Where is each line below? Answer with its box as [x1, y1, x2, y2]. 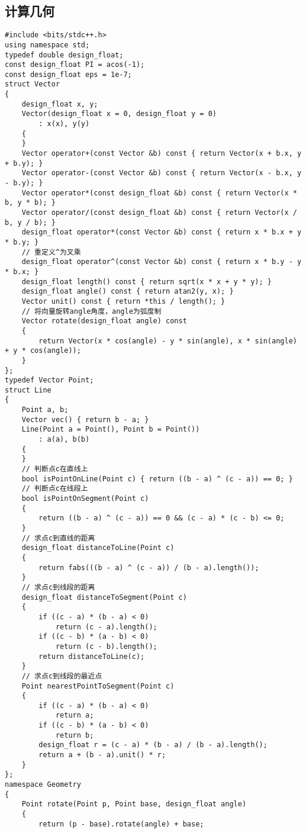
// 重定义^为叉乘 [21, 247, 81, 256]
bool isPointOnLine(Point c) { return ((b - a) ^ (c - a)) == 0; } [21, 474, 293, 483]
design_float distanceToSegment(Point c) [21, 593, 187, 602]
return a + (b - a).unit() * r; [38, 751, 166, 760]
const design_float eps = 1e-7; [5, 70, 132, 79]
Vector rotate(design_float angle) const [21, 317, 187, 326]
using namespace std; [5, 40, 90, 49]
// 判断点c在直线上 [21, 465, 88, 474]
